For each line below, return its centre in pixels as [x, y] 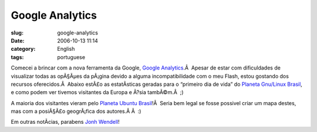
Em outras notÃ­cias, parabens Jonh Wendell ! [65, 122]
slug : [17, 33]
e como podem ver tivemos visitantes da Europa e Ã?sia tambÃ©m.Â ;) [97, 92]
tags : [17, 57]
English [66, 49]
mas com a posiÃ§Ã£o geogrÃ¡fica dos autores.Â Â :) [76, 112]
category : [23, 49]
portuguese [71, 57]
